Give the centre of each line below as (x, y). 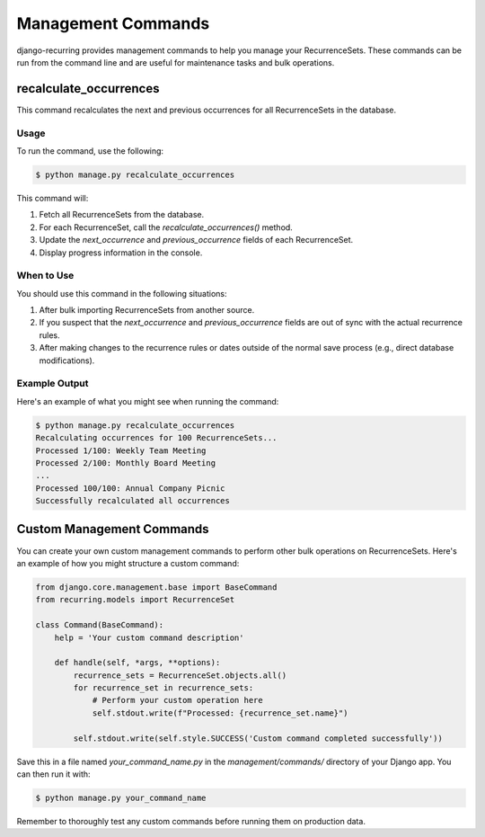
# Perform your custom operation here (178, 700)
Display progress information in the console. (121, 253)
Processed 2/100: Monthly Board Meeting (125, 463)
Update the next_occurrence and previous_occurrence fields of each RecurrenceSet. (196, 240)
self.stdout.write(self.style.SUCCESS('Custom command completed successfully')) (258, 738)
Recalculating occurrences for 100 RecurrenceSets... (156, 438)
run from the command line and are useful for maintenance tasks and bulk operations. (176, 62)
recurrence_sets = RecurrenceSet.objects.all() (180, 675)
